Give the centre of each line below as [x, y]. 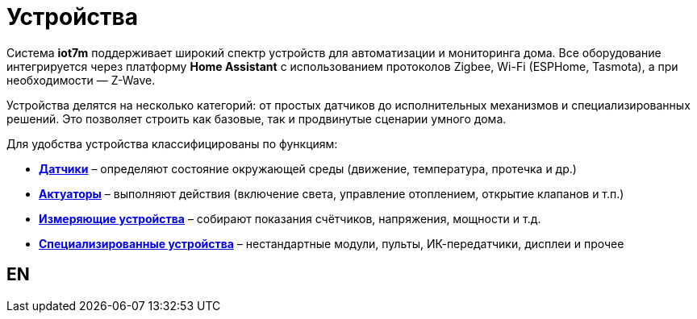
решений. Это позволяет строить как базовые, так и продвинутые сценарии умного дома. [257, 118]
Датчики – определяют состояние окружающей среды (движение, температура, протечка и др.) [308, 168]
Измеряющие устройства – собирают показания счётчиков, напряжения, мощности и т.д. [290, 218]
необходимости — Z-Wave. [81, 80]
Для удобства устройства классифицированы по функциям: [172, 143]
